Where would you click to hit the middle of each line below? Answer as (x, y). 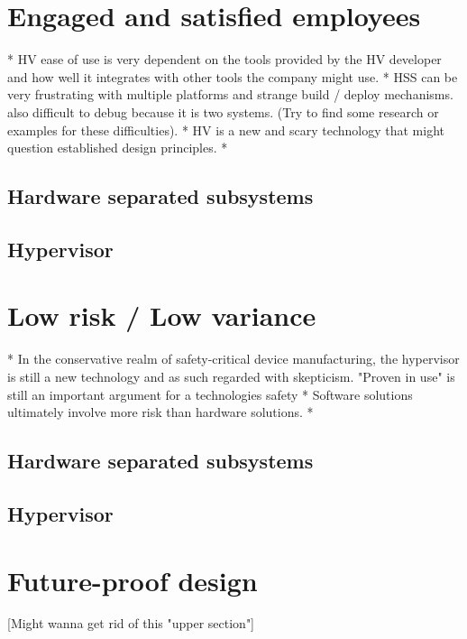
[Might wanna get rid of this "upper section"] (131, 623)
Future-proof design (133, 580)
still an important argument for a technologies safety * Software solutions (210, 394)
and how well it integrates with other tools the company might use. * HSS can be (233, 76)
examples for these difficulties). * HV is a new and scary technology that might (226, 130)
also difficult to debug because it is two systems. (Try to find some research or (223, 111)
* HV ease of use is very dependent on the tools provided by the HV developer (224, 59)
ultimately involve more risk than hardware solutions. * (160, 412)
